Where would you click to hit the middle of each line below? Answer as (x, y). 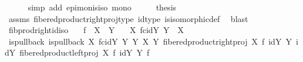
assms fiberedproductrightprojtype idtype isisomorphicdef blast (128, 18)
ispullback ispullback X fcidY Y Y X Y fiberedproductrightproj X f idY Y (150, 41)
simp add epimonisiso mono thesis (102, 7)
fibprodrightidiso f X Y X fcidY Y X (96, 30)
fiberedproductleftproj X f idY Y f (85, 52)
